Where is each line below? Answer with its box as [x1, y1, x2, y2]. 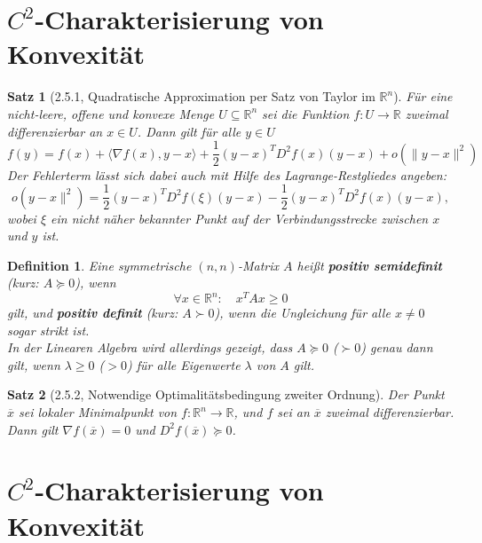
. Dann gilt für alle [137, 122, 241, 140]
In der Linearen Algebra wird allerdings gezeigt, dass [7, 338, 293, 357]
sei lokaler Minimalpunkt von [19, 403, 178, 421]
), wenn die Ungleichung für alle [214, 303, 391, 322]
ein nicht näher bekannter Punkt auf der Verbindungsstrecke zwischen [51, 209, 429, 227]
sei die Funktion [262, 104, 350, 122]
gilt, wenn [7, 355, 60, 374]
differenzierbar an [7, 122, 103, 140]
